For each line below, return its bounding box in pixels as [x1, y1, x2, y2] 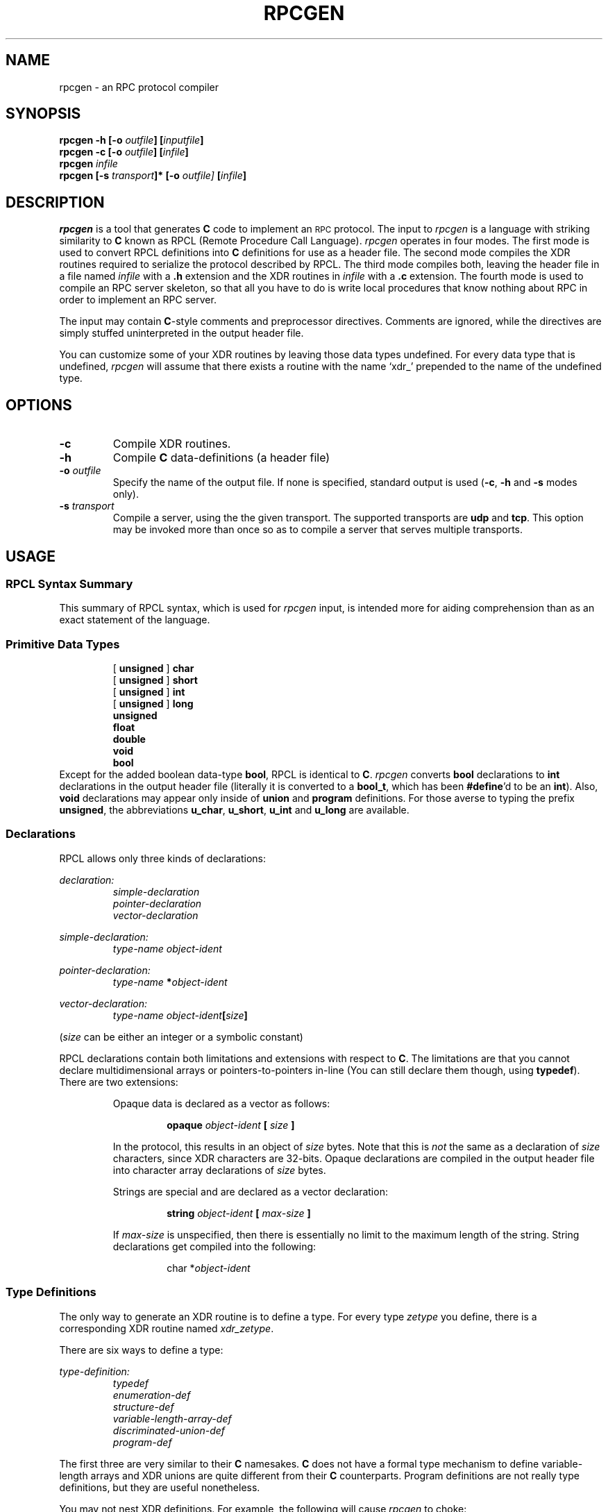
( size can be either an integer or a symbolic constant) [59, 1030, 303, 1043]
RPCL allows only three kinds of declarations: [59, 852, 267, 864]
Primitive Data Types [6, 637, 120, 651]
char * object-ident [167, 1261, 251, 1274]
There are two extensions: [59, 1075, 178, 1088]
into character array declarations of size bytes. [112, 1164, 326, 1176]
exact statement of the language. [59, 614, 210, 626]
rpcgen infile [59, 158, 118, 170]
